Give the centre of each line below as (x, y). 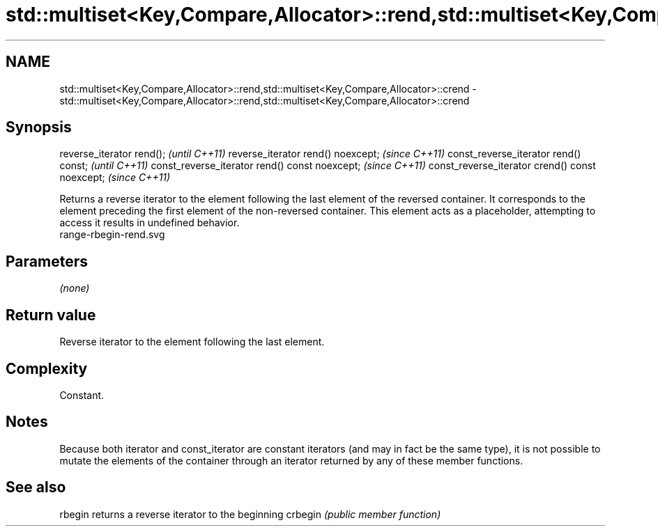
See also (36, 487)
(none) (75, 288)
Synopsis (39, 127)
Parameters (47, 261)
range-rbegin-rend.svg (112, 235)
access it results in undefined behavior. (150, 223)
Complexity (47, 368)
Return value (51, 315)
